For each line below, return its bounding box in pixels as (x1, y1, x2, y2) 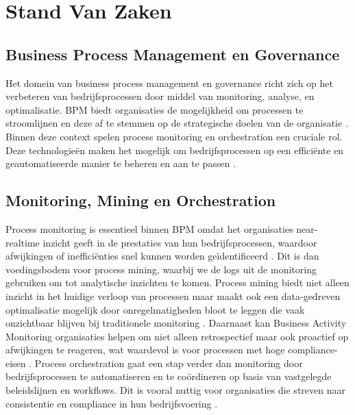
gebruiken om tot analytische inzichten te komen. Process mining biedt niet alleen (5, 275, 350, 290)
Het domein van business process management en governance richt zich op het (5, 75, 333, 90)
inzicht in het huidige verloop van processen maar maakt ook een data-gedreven (5, 288, 341, 303)
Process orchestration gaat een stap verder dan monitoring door (34, 355, 303, 370)
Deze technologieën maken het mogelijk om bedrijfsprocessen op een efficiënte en (5, 142, 344, 157)
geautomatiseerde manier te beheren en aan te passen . (5, 156, 236, 171)
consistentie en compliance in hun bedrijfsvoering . (5, 396, 218, 410)
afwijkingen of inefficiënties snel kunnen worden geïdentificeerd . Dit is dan (5, 249, 319, 263)
